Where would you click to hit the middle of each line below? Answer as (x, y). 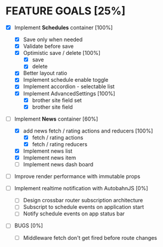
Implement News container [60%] (56, 119)
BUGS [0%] (28, 226)
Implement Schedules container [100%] (63, 27)
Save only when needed (53, 39)
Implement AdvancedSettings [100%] (69, 93)
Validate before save (48, 47)
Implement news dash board (58, 165)
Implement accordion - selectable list (69, 87)
